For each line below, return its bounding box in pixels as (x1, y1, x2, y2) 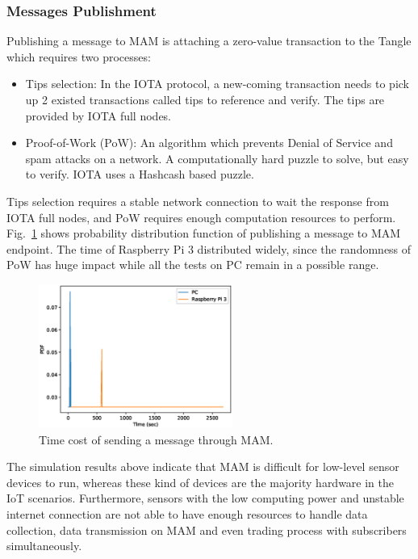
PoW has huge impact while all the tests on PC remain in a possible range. (6, 256, 379, 273)
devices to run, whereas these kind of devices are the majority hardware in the (6, 473, 395, 490)
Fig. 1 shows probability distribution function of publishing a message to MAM (6, 225, 401, 242)
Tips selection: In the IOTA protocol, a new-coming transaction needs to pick (25, 75, 409, 92)
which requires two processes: (6, 48, 151, 65)
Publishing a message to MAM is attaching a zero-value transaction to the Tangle (6, 32, 412, 49)
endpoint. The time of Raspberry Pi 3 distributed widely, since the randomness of (6, 240, 412, 257)
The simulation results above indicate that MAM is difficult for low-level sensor (6, 458, 399, 475)
